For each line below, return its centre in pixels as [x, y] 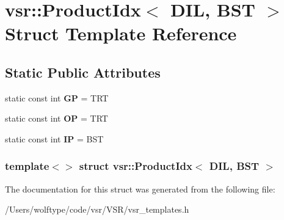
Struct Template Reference [121, 33]
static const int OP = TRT [56, 118]
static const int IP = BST [54, 138]
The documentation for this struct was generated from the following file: [140, 189]
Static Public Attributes [83, 72]
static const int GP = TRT [57, 97]
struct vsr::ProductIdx [136, 166]
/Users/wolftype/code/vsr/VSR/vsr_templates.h [97, 209]
